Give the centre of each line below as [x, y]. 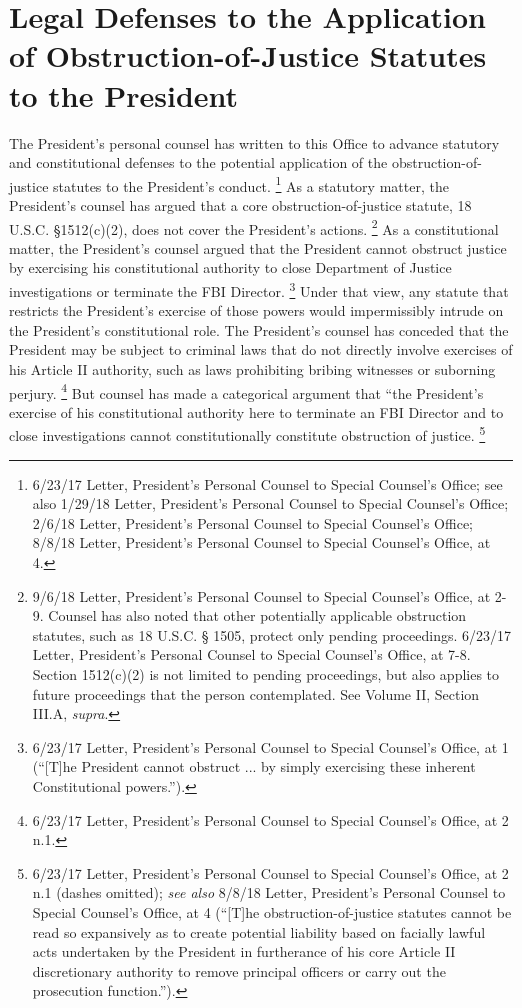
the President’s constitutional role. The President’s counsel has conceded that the [259, 329]
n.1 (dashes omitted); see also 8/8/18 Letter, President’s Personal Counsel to [269, 892]
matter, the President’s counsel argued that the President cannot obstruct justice [258, 247]
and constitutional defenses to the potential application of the [198, 162]
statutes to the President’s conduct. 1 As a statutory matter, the [251, 184]
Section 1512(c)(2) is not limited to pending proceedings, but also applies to [266, 674]
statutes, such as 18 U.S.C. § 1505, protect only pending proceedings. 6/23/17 [271, 634]
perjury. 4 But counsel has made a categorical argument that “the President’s [246, 391]
